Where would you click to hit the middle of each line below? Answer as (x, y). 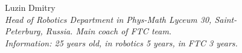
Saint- (226, 19)
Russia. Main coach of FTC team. (109, 31)
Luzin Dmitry (30, 7)
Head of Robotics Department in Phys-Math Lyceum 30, (108, 19)
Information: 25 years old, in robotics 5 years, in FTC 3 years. (121, 42)
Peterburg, (24, 31)
